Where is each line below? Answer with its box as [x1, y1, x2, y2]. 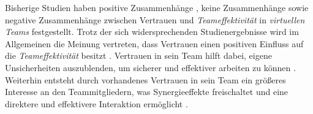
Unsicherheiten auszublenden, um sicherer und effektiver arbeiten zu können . [5, 61, 296, 74]
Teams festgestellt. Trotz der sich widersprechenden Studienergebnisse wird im [5, 25, 299, 38]
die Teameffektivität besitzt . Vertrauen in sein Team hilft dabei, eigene [5, 49, 272, 62]
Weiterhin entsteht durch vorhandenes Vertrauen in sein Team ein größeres [5, 73, 286, 86]
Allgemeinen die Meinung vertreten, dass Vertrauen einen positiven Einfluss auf [5, 37, 304, 50]
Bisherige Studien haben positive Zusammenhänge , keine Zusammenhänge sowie [5, 1, 309, 13]
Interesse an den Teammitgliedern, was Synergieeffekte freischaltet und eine [5, 85, 288, 98]
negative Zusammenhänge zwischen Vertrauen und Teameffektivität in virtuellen [5, 13, 305, 26]
